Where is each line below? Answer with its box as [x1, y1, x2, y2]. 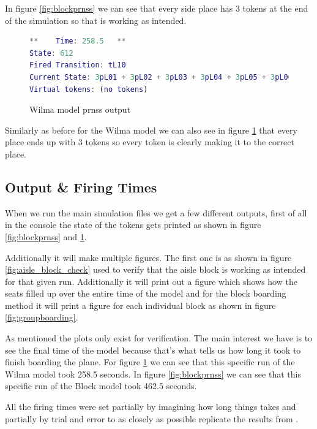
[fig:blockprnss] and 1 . [5, 230, 87, 243]
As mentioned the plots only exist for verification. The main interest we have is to [5, 332, 313, 344]
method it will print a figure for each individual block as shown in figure [5, 298, 276, 311]
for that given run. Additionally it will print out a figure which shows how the [5, 275, 297, 287]
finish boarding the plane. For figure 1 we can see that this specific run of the [5, 355, 295, 368]
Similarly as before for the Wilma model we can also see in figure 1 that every [5, 123, 297, 136]
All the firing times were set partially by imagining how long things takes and [5, 400, 296, 413]
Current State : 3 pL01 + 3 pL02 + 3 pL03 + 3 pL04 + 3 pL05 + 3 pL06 [29, 72, 293, 82]
